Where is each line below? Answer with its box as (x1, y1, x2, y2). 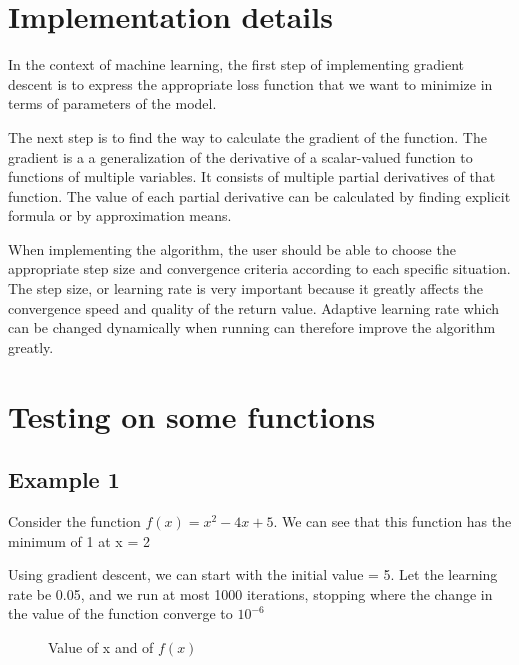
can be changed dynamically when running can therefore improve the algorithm (8, 317, 496, 338)
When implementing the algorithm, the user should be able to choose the (8, 238, 456, 259)
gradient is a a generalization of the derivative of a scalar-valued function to (8, 146, 473, 167)
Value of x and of (48, 636, 154, 657)
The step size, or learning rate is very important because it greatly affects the (8, 278, 484, 299)
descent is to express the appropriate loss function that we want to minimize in (8, 73, 493, 94)
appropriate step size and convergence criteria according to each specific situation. (8, 258, 511, 279)
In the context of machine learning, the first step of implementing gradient (8, 54, 465, 75)
